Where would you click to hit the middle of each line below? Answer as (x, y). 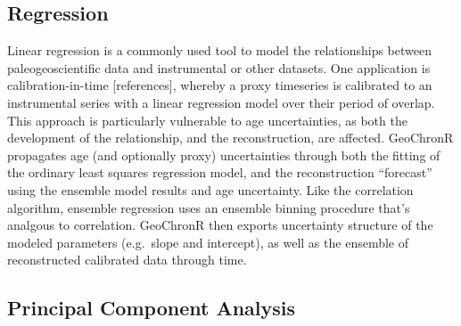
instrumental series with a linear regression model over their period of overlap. (221, 102)
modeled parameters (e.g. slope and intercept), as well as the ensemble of (208, 242)
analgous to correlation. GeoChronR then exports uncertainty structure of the (220, 225)
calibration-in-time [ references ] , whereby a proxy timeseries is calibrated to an (220, 85)
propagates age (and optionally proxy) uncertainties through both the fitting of (224, 155)
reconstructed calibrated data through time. (127, 260)
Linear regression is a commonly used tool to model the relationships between (219, 50)
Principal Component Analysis (151, 308)
